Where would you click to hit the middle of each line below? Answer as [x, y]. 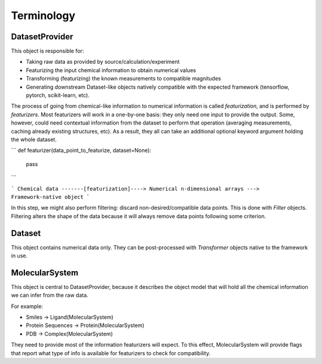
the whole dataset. [34, 139]
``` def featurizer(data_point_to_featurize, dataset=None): [81, 150]
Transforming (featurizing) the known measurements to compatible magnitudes [123, 79]
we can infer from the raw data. [50, 295]
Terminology [43, 15]
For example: [27, 306]
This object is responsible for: [47, 51]
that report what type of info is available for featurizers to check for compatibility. [111, 353]
